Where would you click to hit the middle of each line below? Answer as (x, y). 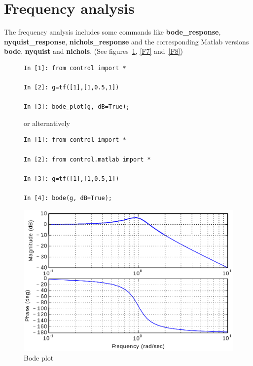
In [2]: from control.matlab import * (87, 159)
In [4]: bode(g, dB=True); (68, 198)
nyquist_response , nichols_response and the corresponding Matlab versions (126, 41)
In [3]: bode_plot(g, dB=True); (77, 107)
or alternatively (47, 123)
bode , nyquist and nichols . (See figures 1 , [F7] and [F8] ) (93, 51)
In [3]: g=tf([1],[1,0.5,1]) (72, 179)
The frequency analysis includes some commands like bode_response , (112, 32)
